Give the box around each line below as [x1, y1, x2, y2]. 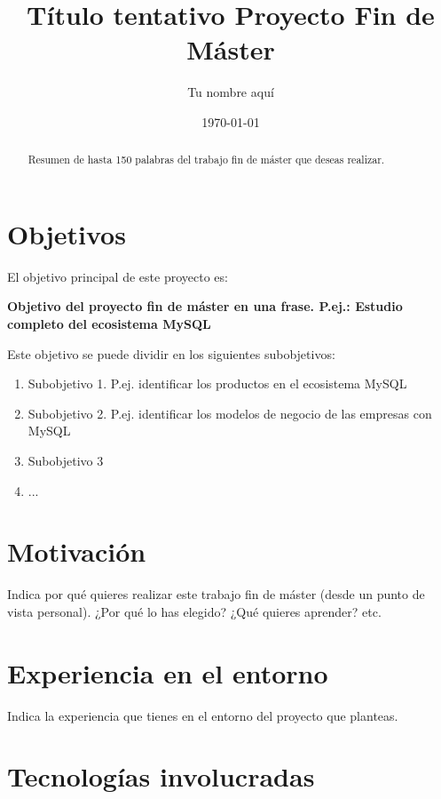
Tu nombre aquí [187, 83, 274, 101]
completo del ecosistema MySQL [7, 315, 211, 333]
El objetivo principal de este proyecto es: [7, 267, 228, 285]
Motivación [7, 533, 146, 570]
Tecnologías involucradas [7, 758, 315, 795]
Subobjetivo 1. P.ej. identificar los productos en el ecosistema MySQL [28, 374, 407, 393]
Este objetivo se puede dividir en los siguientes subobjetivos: [7, 344, 335, 363]
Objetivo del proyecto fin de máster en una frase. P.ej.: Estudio [7, 297, 403, 316]
